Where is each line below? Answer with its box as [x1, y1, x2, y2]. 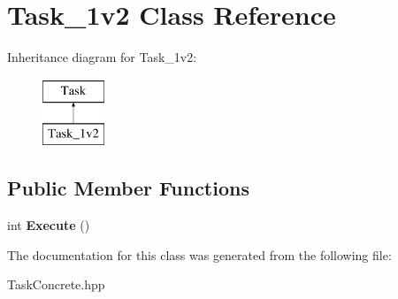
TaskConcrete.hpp [7, 275, 105, 294]
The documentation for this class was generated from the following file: [7, 245, 392, 264]
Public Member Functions [7, 174, 249, 202]
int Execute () [7, 216, 90, 234]
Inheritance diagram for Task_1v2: [7, 48, 197, 66]
